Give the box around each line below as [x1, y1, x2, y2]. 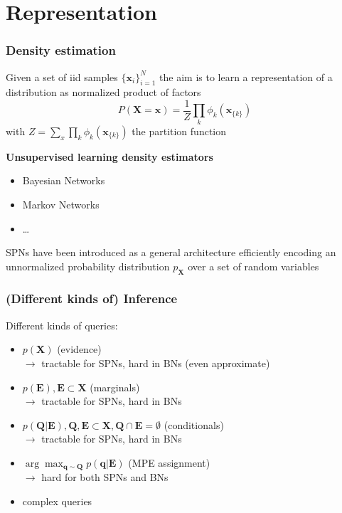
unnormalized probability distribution [6, 258, 170, 273]
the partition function [132, 123, 227, 138]
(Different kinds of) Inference [6, 290, 178, 307]
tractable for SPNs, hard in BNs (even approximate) [41, 355, 270, 370]
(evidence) [57, 342, 102, 356]
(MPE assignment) [128, 455, 210, 470]
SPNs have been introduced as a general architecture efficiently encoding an [6, 245, 336, 260]
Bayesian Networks [22, 173, 105, 188]
